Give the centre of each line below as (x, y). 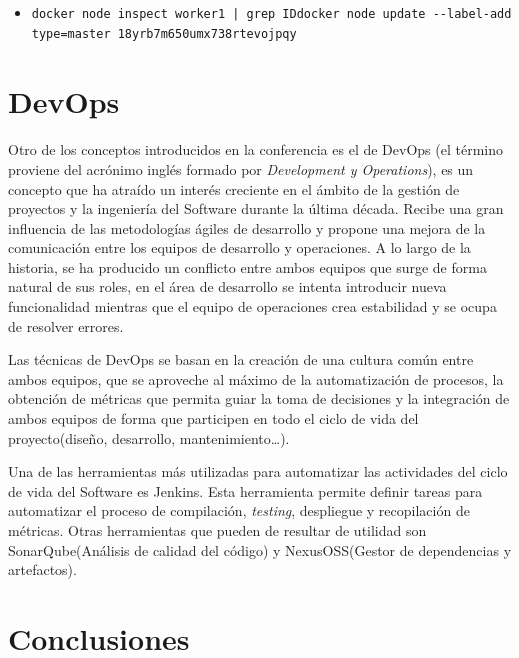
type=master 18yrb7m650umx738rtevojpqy (164, 33)
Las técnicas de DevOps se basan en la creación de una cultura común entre (241, 359)
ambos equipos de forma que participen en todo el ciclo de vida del (213, 418)
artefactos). (42, 569)
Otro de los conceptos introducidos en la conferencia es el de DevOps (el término (255, 149)
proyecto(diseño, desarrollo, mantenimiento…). (149, 437)
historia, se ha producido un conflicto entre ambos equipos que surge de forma (247, 266)
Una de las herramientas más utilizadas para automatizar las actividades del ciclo (258, 471)
